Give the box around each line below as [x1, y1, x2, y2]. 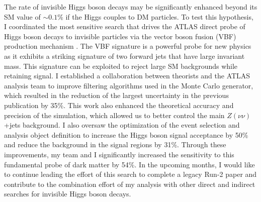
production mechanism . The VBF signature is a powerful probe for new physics [4, 41, 251, 51]
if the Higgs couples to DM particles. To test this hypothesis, [65, 11, 253, 22]
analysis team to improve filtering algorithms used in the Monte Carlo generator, [4, 80, 253, 90]
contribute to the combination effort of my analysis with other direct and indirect [4, 178, 255, 189]
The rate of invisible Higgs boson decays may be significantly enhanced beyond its [4, 2, 257, 12]
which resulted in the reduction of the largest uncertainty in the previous [4, 90, 229, 100]
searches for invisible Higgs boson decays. [4, 188, 131, 199]
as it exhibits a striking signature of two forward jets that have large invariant [4, 50, 245, 61]
